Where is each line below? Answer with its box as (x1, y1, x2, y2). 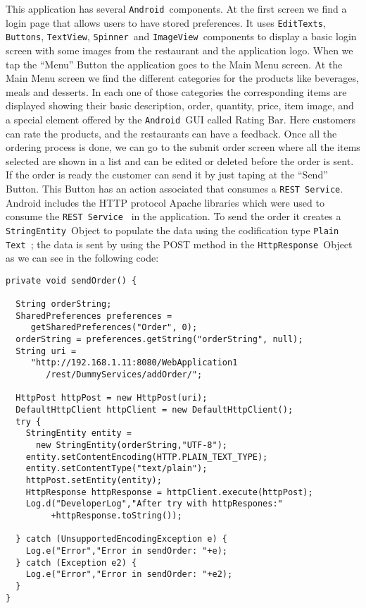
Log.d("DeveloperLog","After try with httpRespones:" (25, 499, 283, 509)
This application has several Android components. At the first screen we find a (6, 1, 347, 16)
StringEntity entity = (25, 428, 132, 439)
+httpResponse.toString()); (51, 510, 182, 521)
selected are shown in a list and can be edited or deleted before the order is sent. (6, 153, 354, 168)
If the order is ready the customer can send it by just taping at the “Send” (6, 167, 328, 182)
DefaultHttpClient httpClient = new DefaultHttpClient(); (15, 405, 294, 415)
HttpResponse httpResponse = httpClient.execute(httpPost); (25, 487, 313, 497)
